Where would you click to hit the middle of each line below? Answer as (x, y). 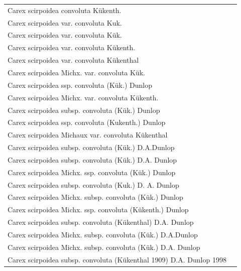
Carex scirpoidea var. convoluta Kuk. (65, 22)
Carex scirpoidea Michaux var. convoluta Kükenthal (88, 135)
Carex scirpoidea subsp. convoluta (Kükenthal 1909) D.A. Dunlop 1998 (117, 259)
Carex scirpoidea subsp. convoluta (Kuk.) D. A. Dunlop (93, 184)
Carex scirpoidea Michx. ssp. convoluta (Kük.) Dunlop (92, 172)
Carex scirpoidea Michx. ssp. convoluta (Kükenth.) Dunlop (98, 210)
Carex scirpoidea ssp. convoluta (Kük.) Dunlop (80, 85)
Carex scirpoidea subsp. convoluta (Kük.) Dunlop (84, 110)
